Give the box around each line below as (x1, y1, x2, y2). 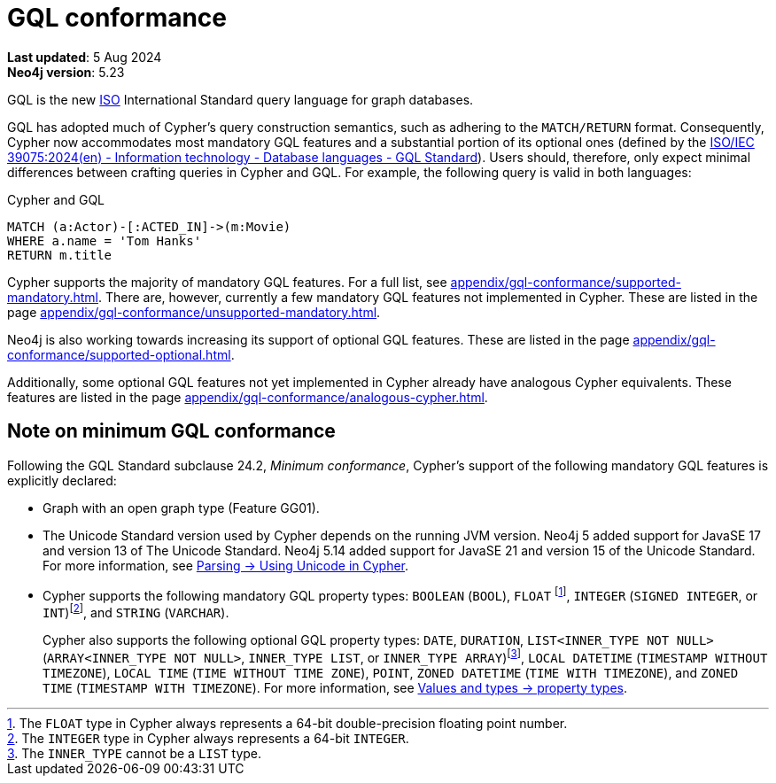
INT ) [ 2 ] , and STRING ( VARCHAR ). (43, 602, 229, 620)
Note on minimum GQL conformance (7, 420, 336, 443)
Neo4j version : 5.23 (7, 64, 125, 80)
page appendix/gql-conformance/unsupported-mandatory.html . (7, 304, 381, 320)
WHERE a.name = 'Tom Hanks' (7, 233, 202, 248)
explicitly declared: (7, 472, 117, 488)
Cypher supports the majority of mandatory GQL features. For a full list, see (7, 274, 447, 290)
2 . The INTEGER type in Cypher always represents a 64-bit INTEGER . (7, 730, 409, 746)
